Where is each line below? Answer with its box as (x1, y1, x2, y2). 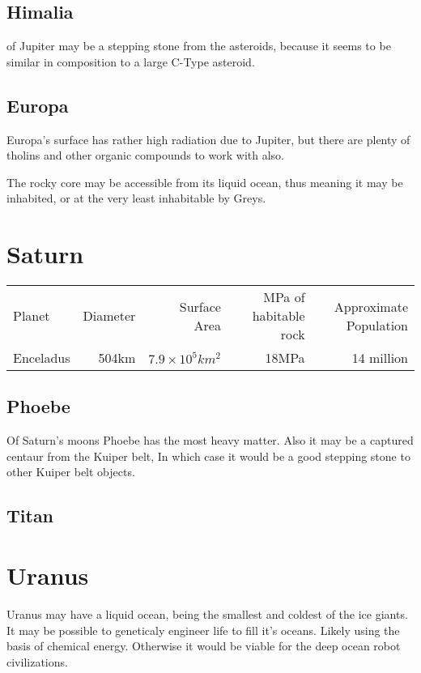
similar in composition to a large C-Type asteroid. (6, 53, 255, 70)
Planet (13, 306, 50, 326)
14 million (351, 348, 408, 368)
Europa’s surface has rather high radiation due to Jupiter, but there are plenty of (6, 130, 410, 147)
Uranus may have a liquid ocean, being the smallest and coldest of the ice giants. (6, 605, 408, 622)
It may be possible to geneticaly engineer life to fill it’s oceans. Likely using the (6, 621, 400, 638)
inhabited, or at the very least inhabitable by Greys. (6, 190, 266, 207)
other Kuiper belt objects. (6, 463, 135, 480)
